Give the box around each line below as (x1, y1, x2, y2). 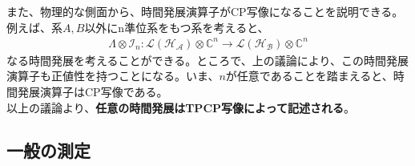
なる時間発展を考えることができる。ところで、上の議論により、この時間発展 (6, 51, 409, 68)
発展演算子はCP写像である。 (17, 83, 168, 99)
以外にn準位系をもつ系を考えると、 (84, 18, 269, 35)
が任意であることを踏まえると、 (225, 67, 393, 84)
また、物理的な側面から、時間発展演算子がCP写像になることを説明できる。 (6, 3, 404, 19)
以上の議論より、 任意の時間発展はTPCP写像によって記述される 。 (6, 99, 355, 115)
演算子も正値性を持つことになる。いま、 (6, 67, 220, 84)
